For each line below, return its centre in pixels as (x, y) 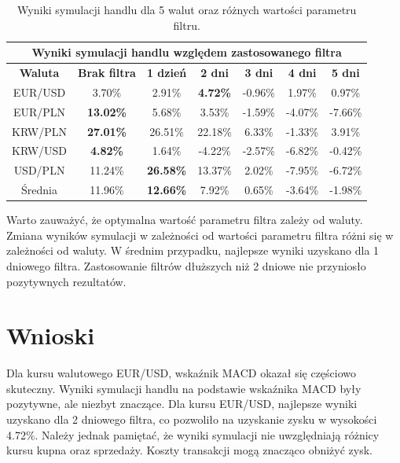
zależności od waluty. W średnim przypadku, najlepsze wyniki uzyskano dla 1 (193, 250)
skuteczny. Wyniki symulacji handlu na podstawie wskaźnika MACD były (184, 388)
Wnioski (51, 335)
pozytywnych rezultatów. (66, 281)
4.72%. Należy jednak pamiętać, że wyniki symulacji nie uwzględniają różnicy (193, 434)
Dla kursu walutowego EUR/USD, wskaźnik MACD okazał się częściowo (182, 373)
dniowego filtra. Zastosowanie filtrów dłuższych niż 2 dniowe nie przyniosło (186, 265)
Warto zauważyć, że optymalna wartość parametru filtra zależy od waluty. (185, 220)
